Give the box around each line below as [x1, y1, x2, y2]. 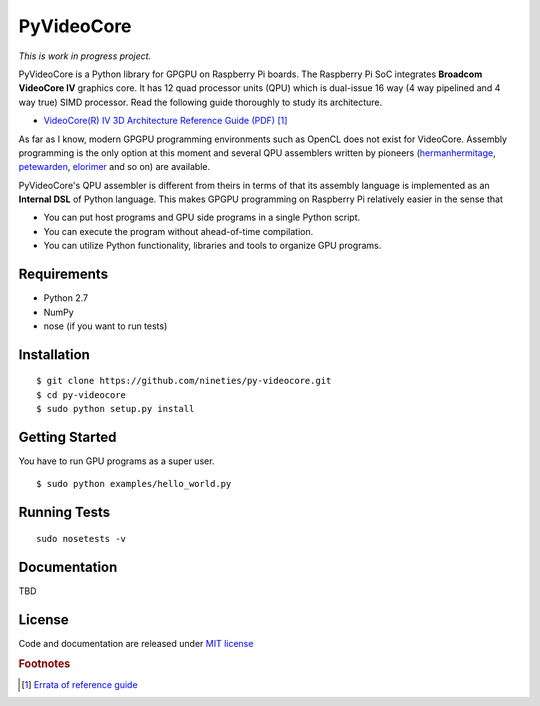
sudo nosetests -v [36, 533, 127, 544]
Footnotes [18, 657, 71, 671]
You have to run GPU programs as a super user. [18, 455, 215, 467]
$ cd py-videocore [36, 389, 127, 400]
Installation [18, 346, 90, 363]
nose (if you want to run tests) [43, 320, 168, 332]
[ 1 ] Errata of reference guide [21, 678, 139, 690]
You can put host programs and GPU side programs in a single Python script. [43, 211, 361, 224]
